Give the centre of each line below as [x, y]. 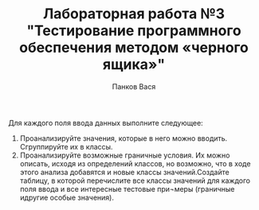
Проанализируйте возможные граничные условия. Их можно [125, 155]
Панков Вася [134, 86]
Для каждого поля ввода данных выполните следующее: [106, 122]
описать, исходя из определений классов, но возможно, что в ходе [135, 163]
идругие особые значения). [67, 197]
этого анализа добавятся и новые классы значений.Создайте [124, 172]
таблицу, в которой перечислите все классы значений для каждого [135, 181]
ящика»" [134, 65]
